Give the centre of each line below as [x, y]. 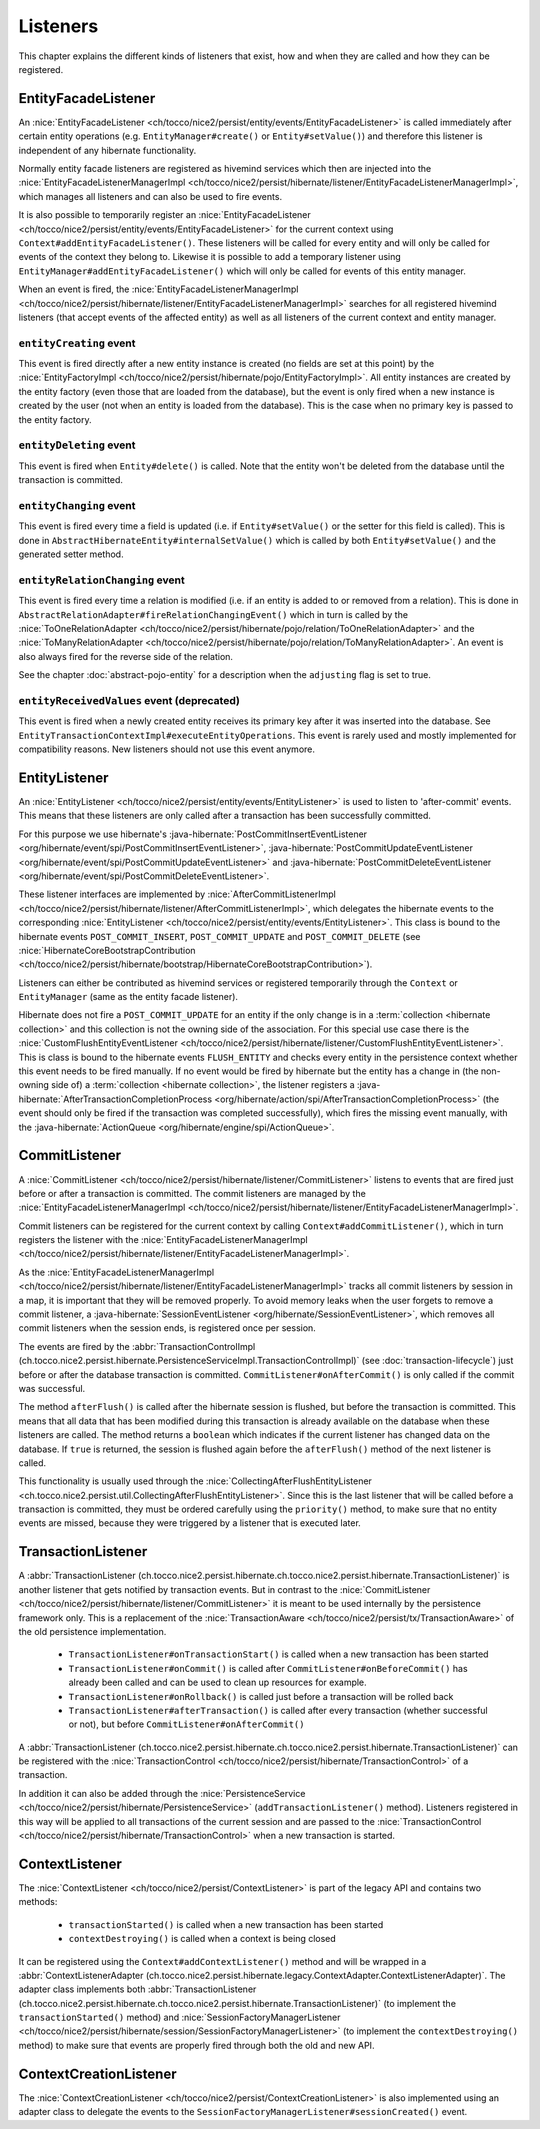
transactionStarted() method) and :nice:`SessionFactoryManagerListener [179, 2017]
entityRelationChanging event [101, 580]
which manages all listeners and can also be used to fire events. [150, 196]
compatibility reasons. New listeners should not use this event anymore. [166, 749]
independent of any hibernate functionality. [107, 150]
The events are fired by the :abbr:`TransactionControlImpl [137, 1346]
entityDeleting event [77, 445]
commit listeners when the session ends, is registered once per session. [167, 1328]
